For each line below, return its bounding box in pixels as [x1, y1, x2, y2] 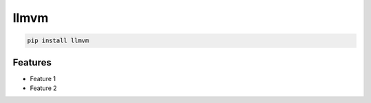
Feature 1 [30, 74, 56, 83]
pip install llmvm [27, 37, 89, 44]
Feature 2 [30, 84, 58, 92]
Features [12, 57, 52, 68]
